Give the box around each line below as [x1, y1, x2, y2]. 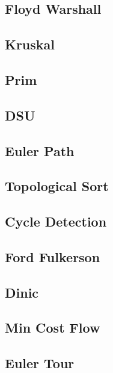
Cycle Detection [5, 212, 107, 231]
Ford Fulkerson [5, 247, 100, 266]
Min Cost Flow [5, 318, 100, 337]
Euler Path [5, 141, 75, 160]
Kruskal [5, 35, 55, 54]
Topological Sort [5, 177, 109, 195]
